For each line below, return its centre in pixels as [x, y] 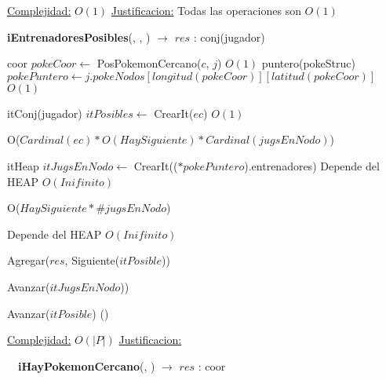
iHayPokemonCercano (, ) [87, 365]
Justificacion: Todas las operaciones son [206, 10]
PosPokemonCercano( [149, 63]
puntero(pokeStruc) [308, 63]
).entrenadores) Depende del [312, 165]
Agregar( [29, 260]
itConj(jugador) [45, 113]
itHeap [23, 165]
